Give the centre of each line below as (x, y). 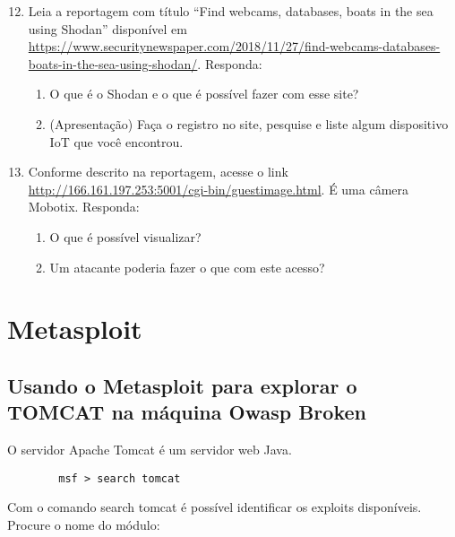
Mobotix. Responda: (84, 207)
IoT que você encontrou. (116, 141)
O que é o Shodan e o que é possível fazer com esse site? (204, 94)
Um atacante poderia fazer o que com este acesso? (187, 267)
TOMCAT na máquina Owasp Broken (187, 412)
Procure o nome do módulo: (84, 524)
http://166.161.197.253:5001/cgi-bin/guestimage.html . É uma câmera (219, 189)
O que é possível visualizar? (125, 236)
